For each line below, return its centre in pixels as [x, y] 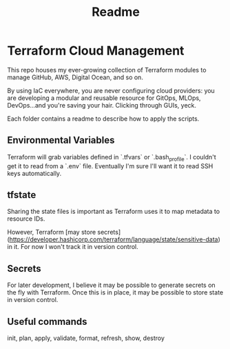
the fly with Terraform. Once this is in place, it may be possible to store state [115, 292]
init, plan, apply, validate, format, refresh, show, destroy [86, 338]
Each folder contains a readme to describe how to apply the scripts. [103, 119]
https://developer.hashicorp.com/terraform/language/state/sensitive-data [114, 239]
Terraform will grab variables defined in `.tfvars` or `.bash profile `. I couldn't [112, 158]
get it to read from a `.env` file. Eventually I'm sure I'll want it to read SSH [110, 166]
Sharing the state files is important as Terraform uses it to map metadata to [114, 212]
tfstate [22, 195]
